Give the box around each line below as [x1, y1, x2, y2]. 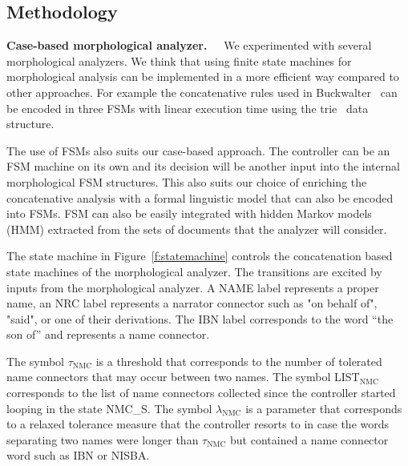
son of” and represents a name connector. [6, 326, 210, 343]
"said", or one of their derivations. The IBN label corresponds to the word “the [6, 310, 394, 327]
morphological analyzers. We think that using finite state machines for [6, 52, 352, 69]
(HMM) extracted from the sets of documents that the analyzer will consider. [6, 220, 387, 237]
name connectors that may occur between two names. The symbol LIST [6, 368, 360, 385]
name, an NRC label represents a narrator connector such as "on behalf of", [6, 295, 378, 311]
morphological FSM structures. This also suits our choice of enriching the [6, 173, 367, 190]
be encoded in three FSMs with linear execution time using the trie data [6, 99, 369, 116]
